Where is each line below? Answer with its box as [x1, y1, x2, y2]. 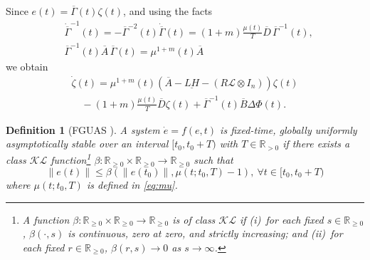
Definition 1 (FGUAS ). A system [6, 122, 160, 137]
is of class [172, 212, 216, 227]
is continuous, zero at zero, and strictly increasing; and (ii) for [68, 226, 343, 241]
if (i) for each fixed [239, 212, 324, 227]
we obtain [6, 59, 48, 74]
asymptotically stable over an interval [6, 136, 169, 151]
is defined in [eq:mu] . [86, 177, 178, 192]
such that [194, 152, 233, 167]
